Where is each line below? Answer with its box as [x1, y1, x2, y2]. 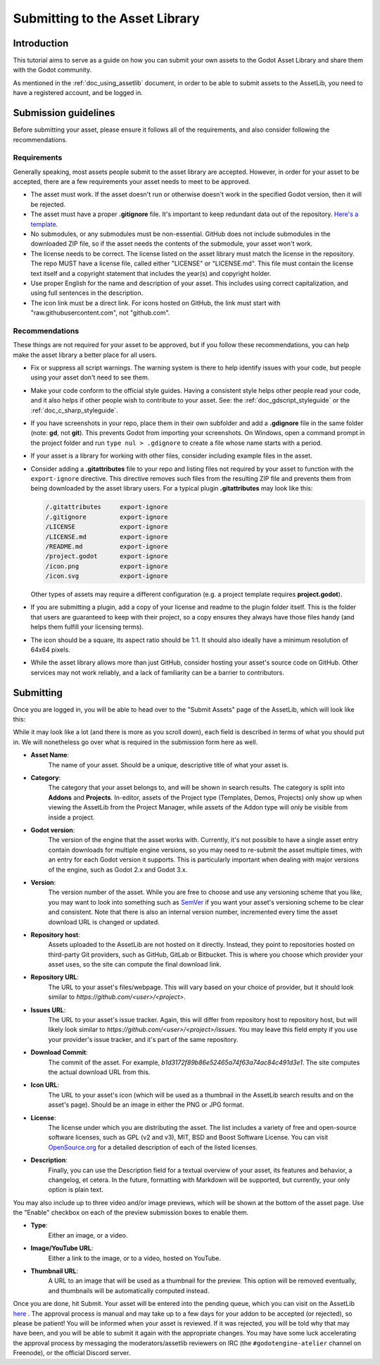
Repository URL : [30, 973, 80, 981]
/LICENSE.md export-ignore [45, 532, 168, 541]
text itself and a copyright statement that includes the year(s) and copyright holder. [30, 269, 272, 277]
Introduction [13, 37, 69, 49]
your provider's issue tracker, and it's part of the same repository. [48, 1035, 239, 1043]
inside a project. [48, 813, 95, 822]
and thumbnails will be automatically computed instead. [48, 1286, 210, 1295]
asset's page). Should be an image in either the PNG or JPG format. [48, 1100, 244, 1109]
